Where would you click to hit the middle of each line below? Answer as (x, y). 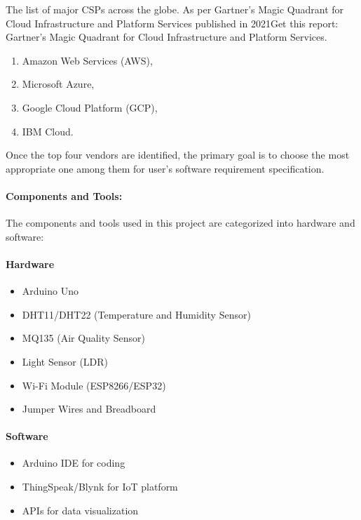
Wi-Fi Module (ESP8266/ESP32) (94, 385)
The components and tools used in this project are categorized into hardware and (180, 223)
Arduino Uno (50, 291)
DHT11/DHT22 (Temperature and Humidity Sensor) (136, 314)
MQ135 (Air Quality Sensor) (83, 338)
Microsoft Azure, (58, 84)
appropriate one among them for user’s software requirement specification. (165, 168)
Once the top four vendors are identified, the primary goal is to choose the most (178, 155)
